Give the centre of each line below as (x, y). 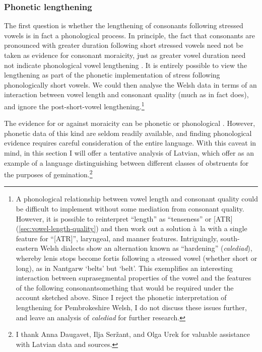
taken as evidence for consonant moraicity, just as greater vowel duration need (125, 55)
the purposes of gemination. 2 (48, 173)
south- (230, 238)
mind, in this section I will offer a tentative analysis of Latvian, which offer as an (129, 153)
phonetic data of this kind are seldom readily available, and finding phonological (128, 133)
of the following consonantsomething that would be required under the (125, 287)
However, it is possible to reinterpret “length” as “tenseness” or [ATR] (124, 218)
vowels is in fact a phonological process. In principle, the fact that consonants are (129, 35)
